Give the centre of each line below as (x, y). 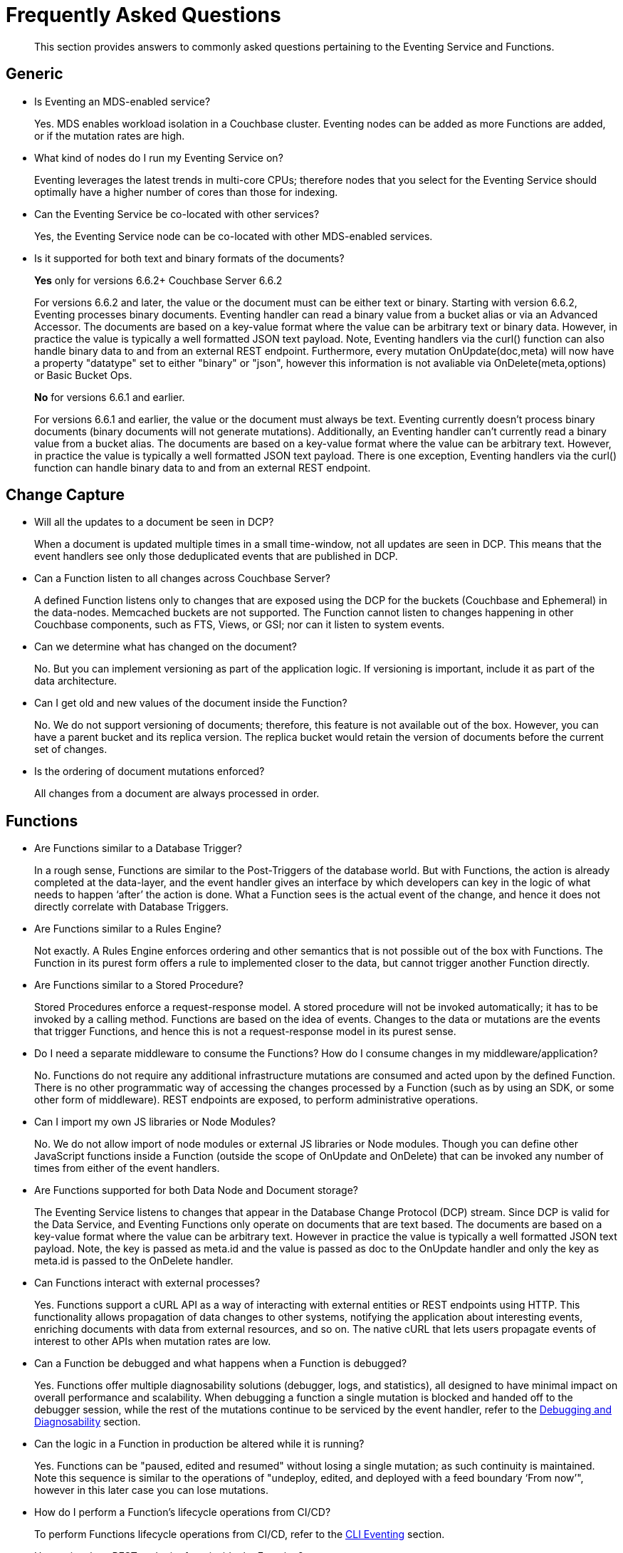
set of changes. (71, 749)
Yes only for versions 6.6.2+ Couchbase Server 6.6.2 (158, 280)
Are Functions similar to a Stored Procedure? (139, 985)
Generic (35, 74)
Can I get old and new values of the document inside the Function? (191, 703)
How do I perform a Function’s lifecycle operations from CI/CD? (183, 1512)
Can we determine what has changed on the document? (166, 647)
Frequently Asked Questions (143, 15)
